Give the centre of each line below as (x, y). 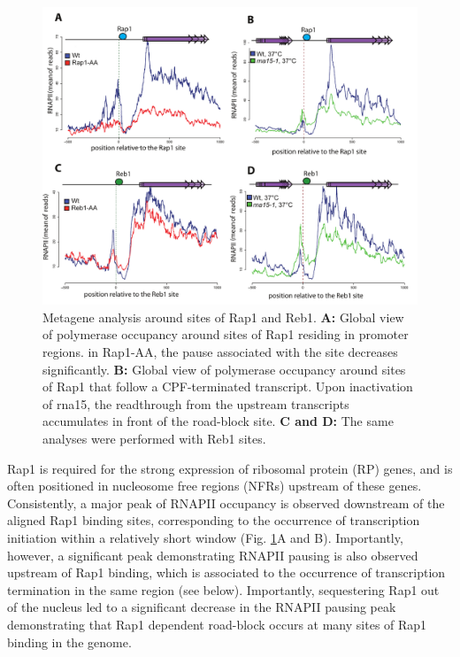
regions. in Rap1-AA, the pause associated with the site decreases (220, 352)
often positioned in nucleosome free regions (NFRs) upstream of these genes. (215, 486)
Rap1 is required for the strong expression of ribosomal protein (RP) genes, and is (230, 468)
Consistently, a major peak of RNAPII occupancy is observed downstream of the (226, 502)
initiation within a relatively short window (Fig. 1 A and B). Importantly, (205, 537)
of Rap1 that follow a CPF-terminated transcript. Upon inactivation (228, 386)
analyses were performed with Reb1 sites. (154, 438)
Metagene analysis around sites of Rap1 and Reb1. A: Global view (223, 317)
